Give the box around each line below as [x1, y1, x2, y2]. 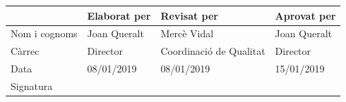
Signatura [11, 78, 53, 93]
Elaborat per [87, 8, 151, 23]
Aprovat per [275, 8, 336, 23]
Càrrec [11, 44, 40, 58]
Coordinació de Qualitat [160, 44, 266, 58]
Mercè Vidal [160, 26, 214, 41]
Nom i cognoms [11, 26, 78, 41]
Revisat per [160, 8, 219, 23]
